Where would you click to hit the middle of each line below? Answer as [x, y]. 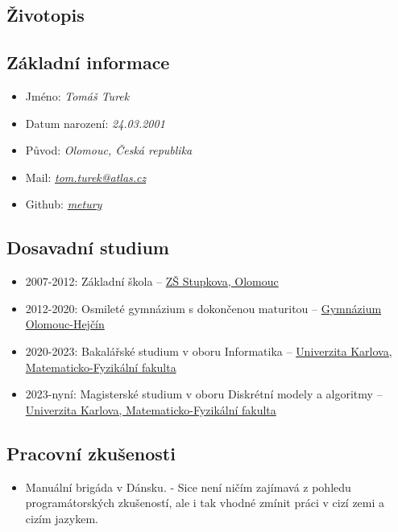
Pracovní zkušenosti [91, 453]
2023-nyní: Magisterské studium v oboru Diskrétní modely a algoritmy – [204, 394]
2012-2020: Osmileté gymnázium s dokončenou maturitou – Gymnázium [203, 308]
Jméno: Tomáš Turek [77, 95]
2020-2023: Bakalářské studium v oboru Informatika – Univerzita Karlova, [209, 351]
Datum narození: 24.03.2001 [95, 123]
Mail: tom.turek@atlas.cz [86, 177]
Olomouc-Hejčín [65, 324]
